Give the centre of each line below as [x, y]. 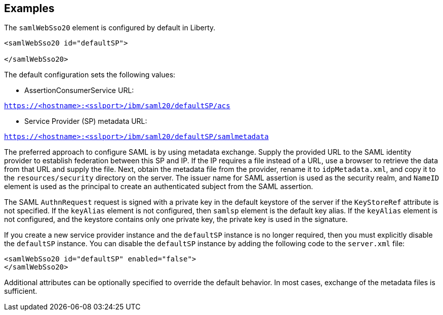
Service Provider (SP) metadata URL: [86, 121]
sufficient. [21, 291]
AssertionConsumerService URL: [79, 91]
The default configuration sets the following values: [90, 75]
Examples [29, 8]
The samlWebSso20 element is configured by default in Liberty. [110, 28]
